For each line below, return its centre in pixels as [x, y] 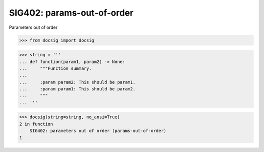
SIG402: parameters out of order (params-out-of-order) [98, 131]
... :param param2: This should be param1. [77, 82]
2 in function [36, 124]
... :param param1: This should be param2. [77, 89]
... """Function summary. [55, 68]
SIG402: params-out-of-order [71, 13]
